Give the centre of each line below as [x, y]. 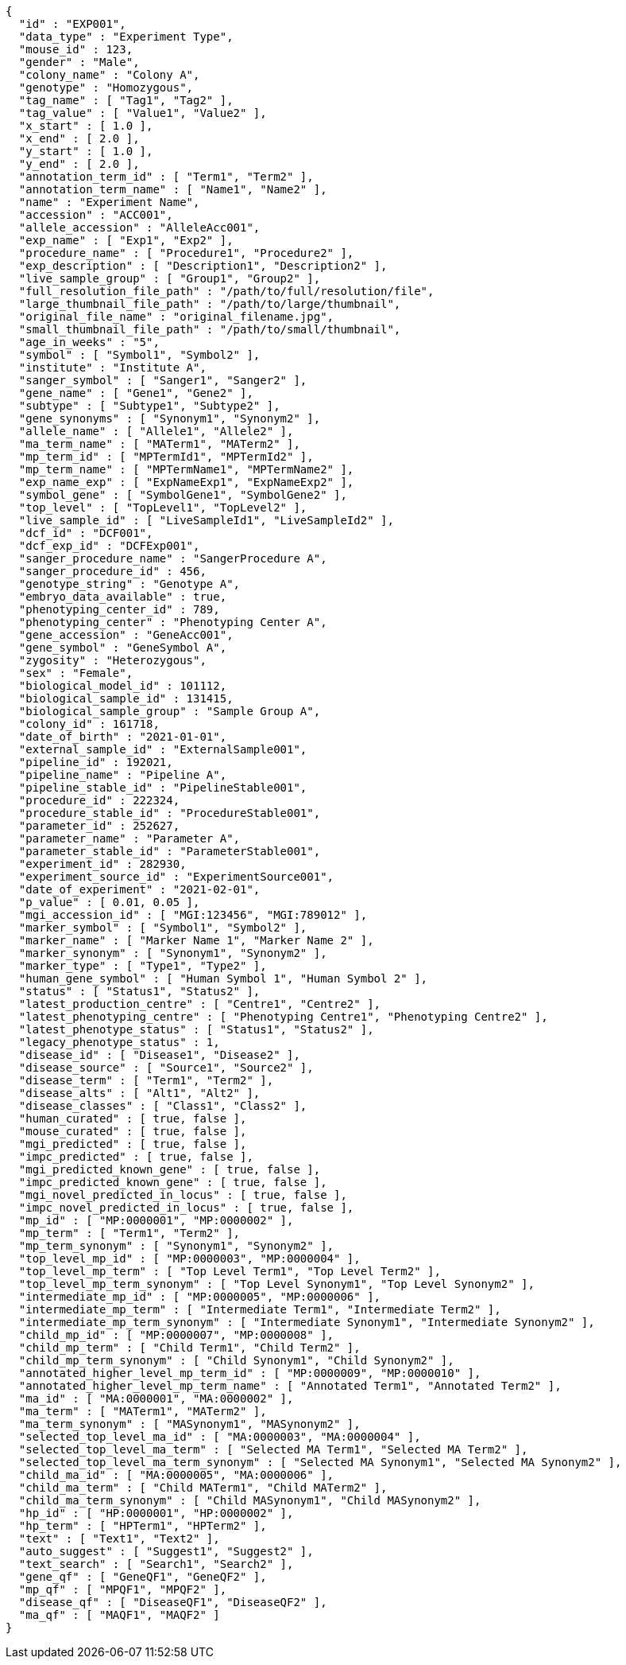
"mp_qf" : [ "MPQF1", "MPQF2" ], [123, 1589]
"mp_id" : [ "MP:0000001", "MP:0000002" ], [156, 1220]
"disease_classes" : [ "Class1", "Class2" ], [163, 1106]
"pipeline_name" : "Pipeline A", [123, 775]
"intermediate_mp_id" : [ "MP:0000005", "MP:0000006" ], [200, 1297]
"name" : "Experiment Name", [109, 202]
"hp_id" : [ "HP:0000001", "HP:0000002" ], [156, 1513]
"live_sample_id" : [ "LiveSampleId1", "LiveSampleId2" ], [206, 520]
